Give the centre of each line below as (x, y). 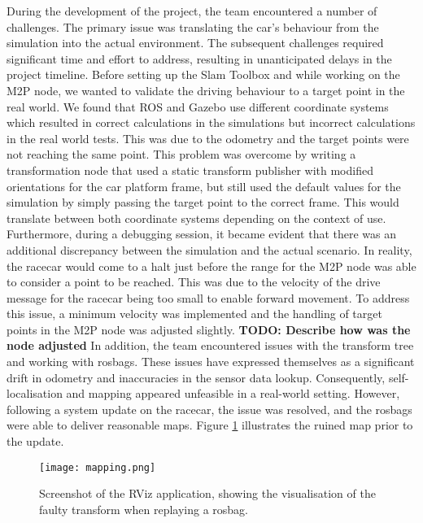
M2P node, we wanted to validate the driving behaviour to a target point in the (206, 90)
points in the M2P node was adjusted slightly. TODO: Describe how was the (209, 329)
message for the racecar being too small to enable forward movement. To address (208, 297)
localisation (35, 393)
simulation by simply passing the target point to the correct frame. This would (203, 202)
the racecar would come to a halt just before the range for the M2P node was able (211, 266)
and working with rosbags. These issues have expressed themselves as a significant (211, 362)
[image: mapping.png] (98, 467)
